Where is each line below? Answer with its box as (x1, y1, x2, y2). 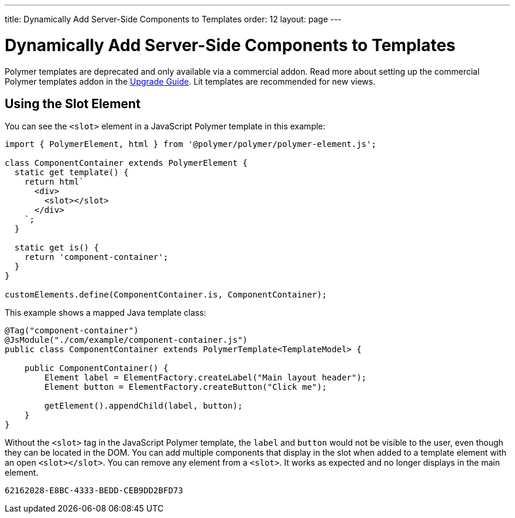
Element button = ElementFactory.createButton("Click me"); (44, 382, 327, 392)
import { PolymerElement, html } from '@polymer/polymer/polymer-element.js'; (5, 139, 377, 149)
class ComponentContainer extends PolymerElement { (5, 158, 248, 168)
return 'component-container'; (24, 252, 169, 262)
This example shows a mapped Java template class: (5, 308, 206, 318)
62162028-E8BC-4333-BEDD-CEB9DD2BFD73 (5, 486, 183, 496)
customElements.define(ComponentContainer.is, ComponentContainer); (5, 290, 327, 300)
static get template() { (14, 168, 129, 178)
